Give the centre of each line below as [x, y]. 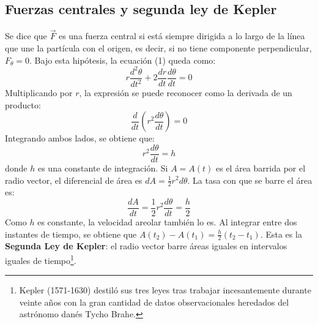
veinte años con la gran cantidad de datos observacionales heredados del [154, 302]
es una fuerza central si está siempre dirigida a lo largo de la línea [182, 36]
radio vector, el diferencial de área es [74, 180]
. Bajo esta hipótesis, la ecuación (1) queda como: [123, 60]
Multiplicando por [39, 93]
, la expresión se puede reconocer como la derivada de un [186, 93]
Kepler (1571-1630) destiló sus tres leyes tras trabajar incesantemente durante [165, 290]
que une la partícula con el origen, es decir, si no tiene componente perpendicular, [158, 48]
